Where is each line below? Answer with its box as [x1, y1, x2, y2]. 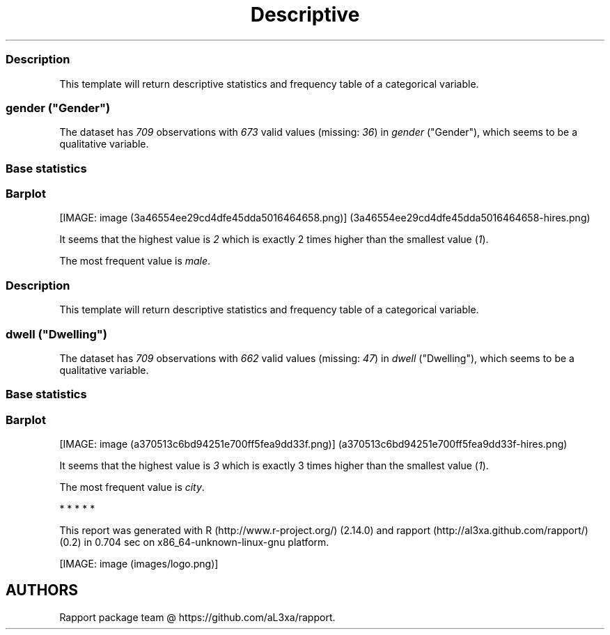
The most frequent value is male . [59, 255, 211, 267]
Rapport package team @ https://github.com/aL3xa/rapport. [59, 611, 336, 623]
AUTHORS [6, 581, 79, 599]
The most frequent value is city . [59, 481, 205, 493]
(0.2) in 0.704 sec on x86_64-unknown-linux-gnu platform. [59, 536, 329, 548]
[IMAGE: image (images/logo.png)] [59, 558, 219, 570]
